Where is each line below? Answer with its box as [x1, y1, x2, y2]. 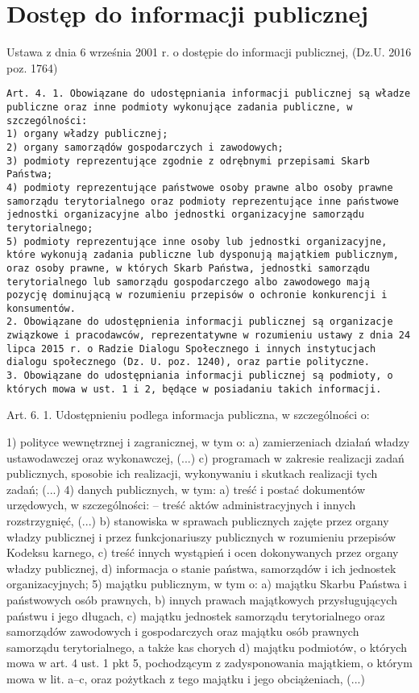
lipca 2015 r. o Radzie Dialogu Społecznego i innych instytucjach [6, 342, 376, 355]
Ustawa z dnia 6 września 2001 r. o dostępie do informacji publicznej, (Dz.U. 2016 [6, 44, 412, 60]
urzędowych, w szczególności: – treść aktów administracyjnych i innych [6, 496, 356, 513]
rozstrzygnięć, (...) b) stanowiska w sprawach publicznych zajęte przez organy [6, 512, 389, 529]
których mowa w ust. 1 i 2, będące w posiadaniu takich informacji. [6, 383, 382, 395]
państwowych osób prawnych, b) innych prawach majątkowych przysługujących [6, 591, 397, 608]
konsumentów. [6, 302, 76, 314]
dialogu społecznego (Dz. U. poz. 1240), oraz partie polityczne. [6, 356, 371, 368]
